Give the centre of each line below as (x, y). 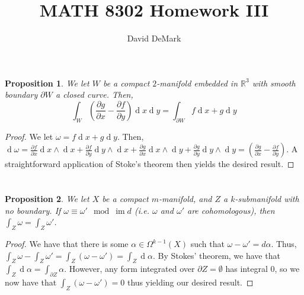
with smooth (274, 83)
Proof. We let (29, 136)
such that (207, 244)
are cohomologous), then (231, 210)
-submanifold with (267, 199)
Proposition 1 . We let (47, 83)
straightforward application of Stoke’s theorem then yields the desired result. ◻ (150, 164)
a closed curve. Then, (94, 94)
